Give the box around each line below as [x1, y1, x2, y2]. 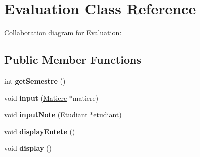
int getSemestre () [4, 75, 66, 86]
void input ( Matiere [4, 92, 67, 103]
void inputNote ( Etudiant [4, 109, 88, 120]
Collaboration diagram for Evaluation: [4, 27, 122, 38]
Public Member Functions [4, 52, 141, 67]
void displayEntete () [4, 126, 75, 136]
